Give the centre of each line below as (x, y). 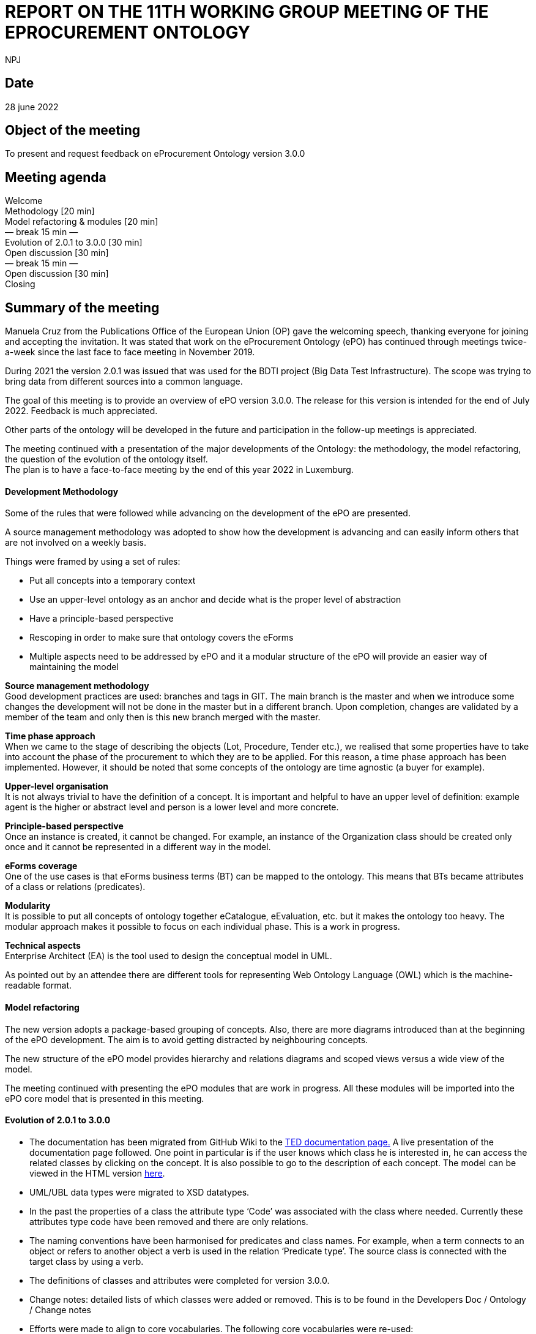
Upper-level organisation (57, 786)
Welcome (24, 201)
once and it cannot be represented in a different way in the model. (138, 847)
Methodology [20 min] (50, 211)
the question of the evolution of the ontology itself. (106, 459)
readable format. (39, 985)
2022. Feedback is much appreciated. (81, 411)
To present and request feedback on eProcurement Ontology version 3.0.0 (155, 154)
